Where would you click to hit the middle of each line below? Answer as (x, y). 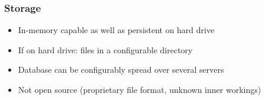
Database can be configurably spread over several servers (121, 70)
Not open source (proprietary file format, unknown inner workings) (140, 89)
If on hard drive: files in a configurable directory (105, 49)
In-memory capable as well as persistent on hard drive (116, 30)
